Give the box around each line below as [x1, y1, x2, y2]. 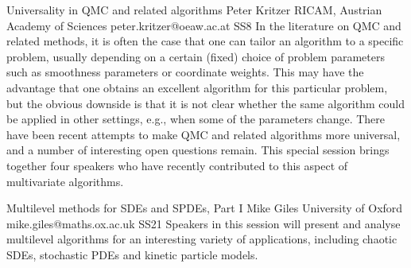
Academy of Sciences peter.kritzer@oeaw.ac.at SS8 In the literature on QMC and [6, 17, 401, 33]
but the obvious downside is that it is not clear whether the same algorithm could [6, 95, 405, 111]
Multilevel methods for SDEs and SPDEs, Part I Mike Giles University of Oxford [6, 200, 403, 216]
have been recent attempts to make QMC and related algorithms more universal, [6, 126, 401, 142]
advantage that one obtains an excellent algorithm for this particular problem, [6, 79, 388, 95]
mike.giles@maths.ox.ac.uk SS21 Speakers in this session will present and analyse [6, 215, 401, 231]
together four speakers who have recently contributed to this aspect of [6, 157, 348, 173]
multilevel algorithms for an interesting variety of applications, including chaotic [6, 231, 397, 247]
